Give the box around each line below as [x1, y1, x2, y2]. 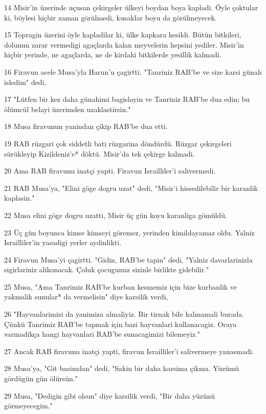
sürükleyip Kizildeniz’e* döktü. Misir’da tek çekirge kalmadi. [4, 148, 195, 159]
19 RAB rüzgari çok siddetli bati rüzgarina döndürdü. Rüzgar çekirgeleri [4, 138, 232, 148]
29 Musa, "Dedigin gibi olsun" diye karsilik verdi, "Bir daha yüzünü [4, 390, 215, 401]
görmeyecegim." [4, 400, 53, 411]
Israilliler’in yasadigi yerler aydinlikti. [4, 237, 122, 248]
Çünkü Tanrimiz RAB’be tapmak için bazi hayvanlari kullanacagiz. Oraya [4, 318, 237, 329]
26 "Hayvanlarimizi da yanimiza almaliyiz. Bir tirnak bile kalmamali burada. [4, 309, 245, 319]
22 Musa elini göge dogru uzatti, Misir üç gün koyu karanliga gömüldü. [4, 209, 227, 220]
